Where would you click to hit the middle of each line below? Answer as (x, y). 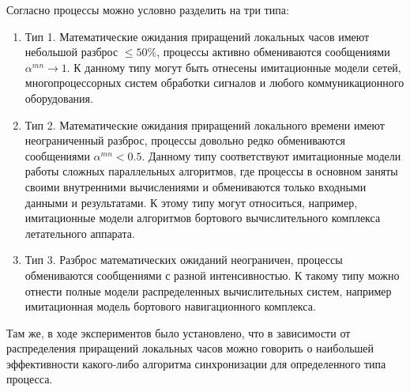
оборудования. (59, 98)
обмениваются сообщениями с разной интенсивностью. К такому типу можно (212, 275)
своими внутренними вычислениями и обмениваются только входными (196, 186)
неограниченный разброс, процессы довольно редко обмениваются (185, 140)
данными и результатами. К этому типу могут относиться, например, (191, 202)
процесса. (30, 379)
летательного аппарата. (80, 233)
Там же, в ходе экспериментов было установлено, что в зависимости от (179, 332)
